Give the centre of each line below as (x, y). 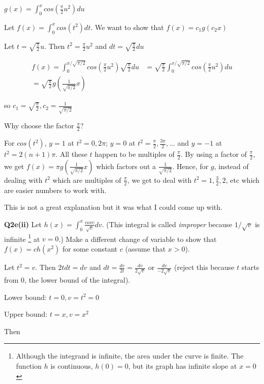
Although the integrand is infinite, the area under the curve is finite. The (130, 356)
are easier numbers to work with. (55, 190)
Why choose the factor (39, 126)
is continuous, (72, 365)
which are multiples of (87, 180)
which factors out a (126, 166)
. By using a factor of (214, 154)
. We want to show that (127, 27)
